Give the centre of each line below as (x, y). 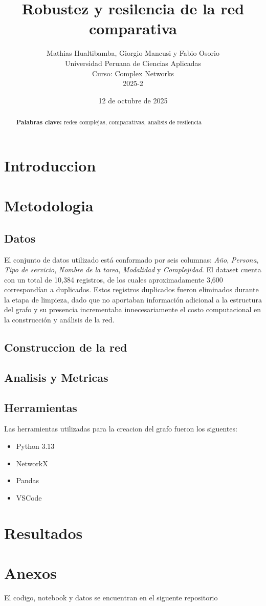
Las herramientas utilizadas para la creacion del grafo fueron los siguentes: (121, 429)
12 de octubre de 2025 (133, 100)
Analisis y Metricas (56, 377)
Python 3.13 (35, 446)
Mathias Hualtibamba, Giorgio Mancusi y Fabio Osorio (133, 53)
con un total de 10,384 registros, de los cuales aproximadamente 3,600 (114, 279)
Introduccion (50, 165)
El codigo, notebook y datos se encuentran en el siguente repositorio (111, 597)
